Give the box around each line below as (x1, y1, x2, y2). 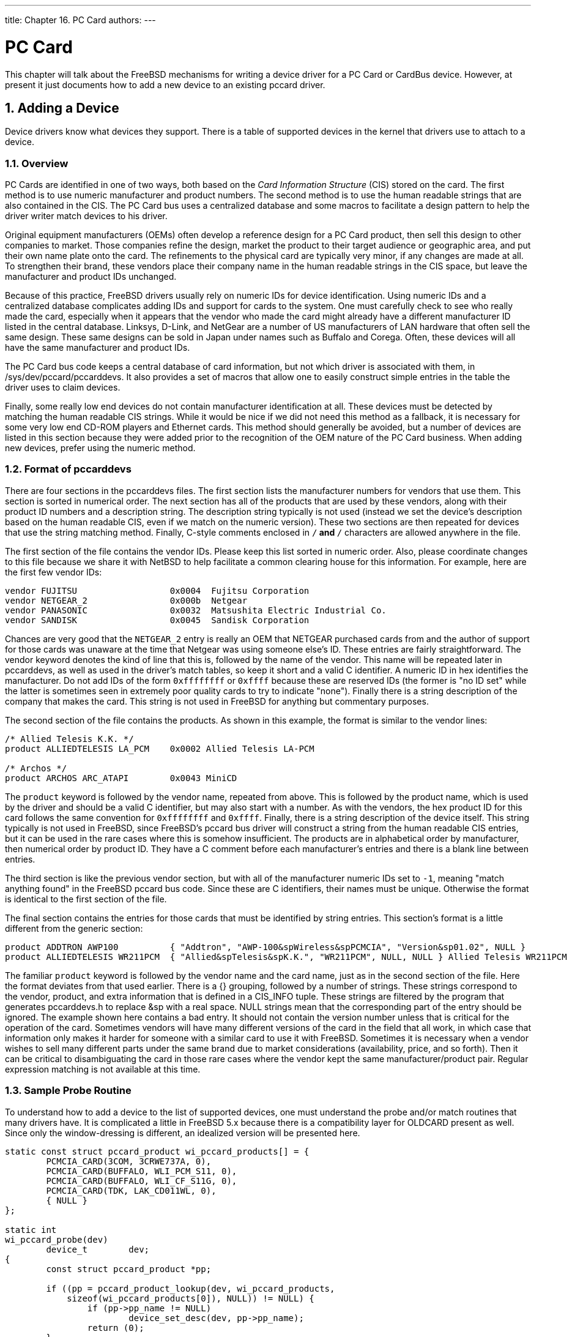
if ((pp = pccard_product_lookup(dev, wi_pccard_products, (46, 1283, 335, 1294)
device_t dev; (46, 1244, 150, 1254)
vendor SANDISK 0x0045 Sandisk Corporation (5, 615, 310, 625)
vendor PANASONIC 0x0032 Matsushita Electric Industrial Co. (5, 605, 387, 615)
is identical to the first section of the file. (5, 893, 167, 904)
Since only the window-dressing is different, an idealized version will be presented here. (5, 1127, 360, 1138)
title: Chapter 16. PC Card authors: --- (5, 15, 156, 25)
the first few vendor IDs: (5, 566, 102, 577)
